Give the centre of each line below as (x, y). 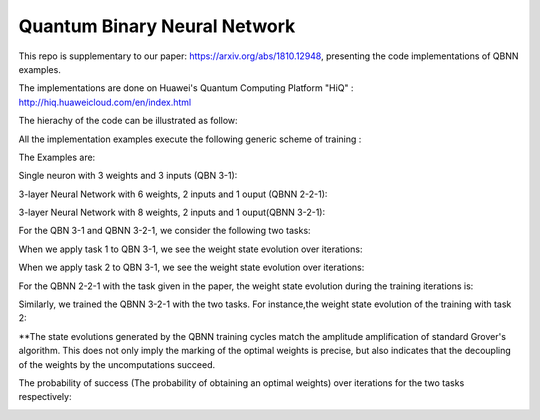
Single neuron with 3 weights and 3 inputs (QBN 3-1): (128, 176)
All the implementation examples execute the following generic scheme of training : (190, 139)
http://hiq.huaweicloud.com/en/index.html (105, 102)
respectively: (45, 397)
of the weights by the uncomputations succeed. (117, 364)
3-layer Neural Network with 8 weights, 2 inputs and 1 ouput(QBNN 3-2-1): (171, 212)
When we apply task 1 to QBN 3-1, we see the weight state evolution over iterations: (190, 249)
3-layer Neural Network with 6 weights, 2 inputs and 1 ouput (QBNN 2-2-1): (173, 194)
